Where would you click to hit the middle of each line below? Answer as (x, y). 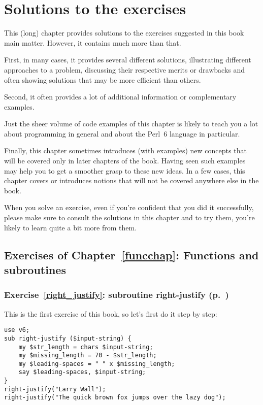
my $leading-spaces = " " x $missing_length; (97, 364)
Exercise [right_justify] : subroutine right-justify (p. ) (117, 295)
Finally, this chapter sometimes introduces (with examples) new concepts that (125, 150)
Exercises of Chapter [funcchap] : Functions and (131, 255)
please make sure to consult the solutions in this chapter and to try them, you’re (129, 217)
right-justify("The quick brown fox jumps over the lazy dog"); (115, 398)
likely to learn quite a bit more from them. (71, 227)
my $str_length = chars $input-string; (86, 347)
